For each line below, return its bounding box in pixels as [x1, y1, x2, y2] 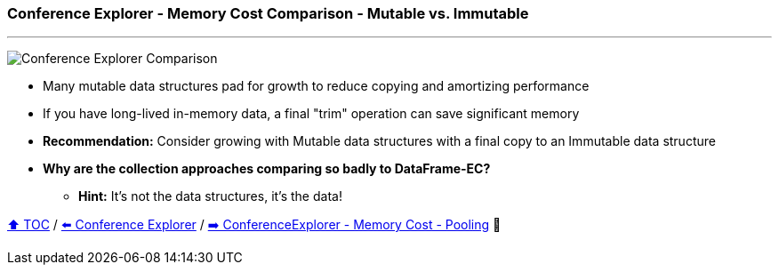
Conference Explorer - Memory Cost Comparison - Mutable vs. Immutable [7, 4, 529, 22]
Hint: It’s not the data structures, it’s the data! [78, 188, 342, 204]
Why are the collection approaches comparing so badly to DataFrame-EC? [43, 161, 491, 177]
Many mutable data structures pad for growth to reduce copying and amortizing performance [43, 78, 590, 94]
